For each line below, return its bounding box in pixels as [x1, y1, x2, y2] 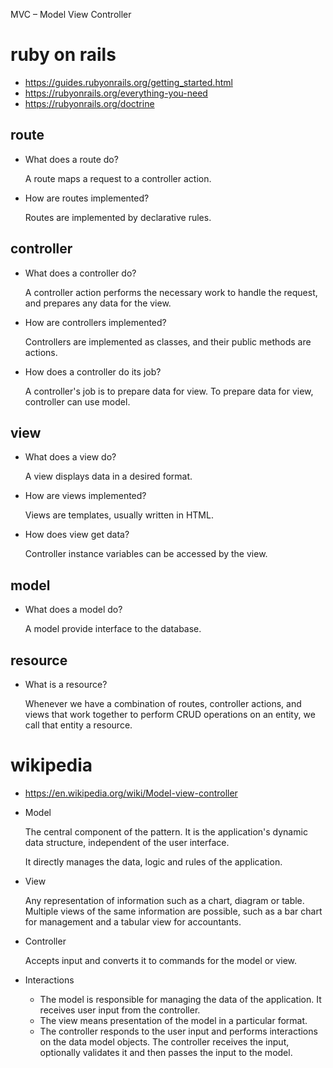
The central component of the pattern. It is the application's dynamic [24, 825, 308, 838]
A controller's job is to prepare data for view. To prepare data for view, [24, 385, 314, 397]
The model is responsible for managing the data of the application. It [39, 993, 322, 1005]
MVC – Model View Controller [10, 9, 132, 20]
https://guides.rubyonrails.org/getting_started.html [24, 76, 233, 88]
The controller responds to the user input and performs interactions [39, 1025, 318, 1037]
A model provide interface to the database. [24, 623, 202, 635]
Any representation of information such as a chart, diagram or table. [24, 894, 305, 906]
